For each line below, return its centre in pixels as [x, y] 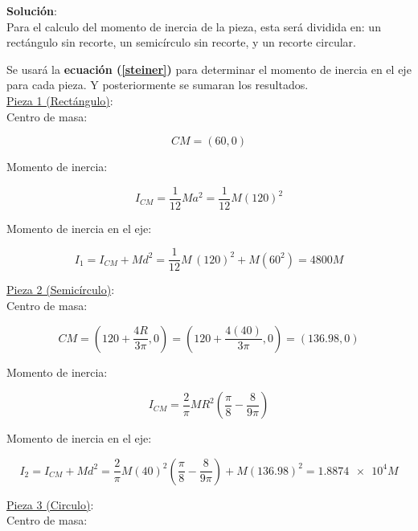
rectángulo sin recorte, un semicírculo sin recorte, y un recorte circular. [181, 42]
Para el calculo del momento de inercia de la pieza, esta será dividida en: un [194, 26]
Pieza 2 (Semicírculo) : [61, 290]
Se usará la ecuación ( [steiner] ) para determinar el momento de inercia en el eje [209, 69]
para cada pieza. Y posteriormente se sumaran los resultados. [158, 85]
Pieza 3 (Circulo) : [50, 504]
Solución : [32, 10]
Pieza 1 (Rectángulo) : [60, 100]
